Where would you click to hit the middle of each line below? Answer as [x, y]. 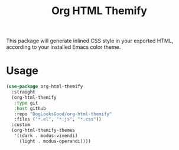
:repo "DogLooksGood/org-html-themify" [63, 114]
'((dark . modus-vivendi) [46, 136]
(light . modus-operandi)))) [55, 141]
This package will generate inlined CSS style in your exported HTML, [90, 41]
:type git [26, 103]
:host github [30, 108]
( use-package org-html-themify [45, 86]
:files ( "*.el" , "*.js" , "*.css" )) [58, 119]
